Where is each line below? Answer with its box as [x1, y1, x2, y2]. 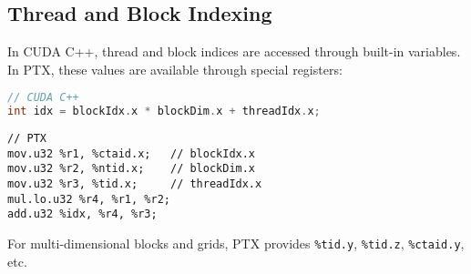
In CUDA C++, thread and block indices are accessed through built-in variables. [7, 42, 461, 61]
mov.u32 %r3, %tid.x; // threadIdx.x [7, 178, 262, 191]
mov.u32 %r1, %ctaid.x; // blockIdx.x [7, 147, 256, 160]
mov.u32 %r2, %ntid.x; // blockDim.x [7, 162, 256, 176]
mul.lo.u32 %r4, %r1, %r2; [7, 192, 170, 206]
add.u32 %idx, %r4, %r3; [7, 208, 158, 221]
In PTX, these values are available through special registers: [7, 59, 343, 78]
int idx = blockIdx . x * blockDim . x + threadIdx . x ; [7, 105, 321, 118]
